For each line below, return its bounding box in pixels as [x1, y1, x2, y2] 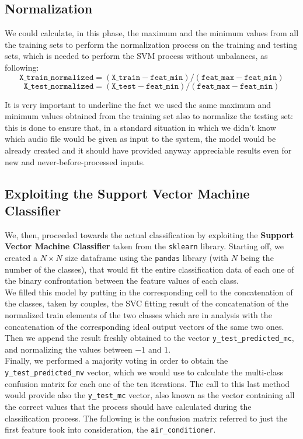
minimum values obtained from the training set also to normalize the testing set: [5, 110, 293, 122]
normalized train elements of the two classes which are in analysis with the [5, 309, 272, 321]
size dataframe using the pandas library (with [65, 251, 229, 263]
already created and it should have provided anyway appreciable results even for [5, 144, 292, 156]
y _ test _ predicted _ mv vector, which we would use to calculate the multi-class [5, 366, 283, 378]
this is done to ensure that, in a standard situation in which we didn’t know [5, 121, 276, 133]
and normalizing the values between [5, 343, 133, 355]
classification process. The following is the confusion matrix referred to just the [5, 412, 288, 424]
